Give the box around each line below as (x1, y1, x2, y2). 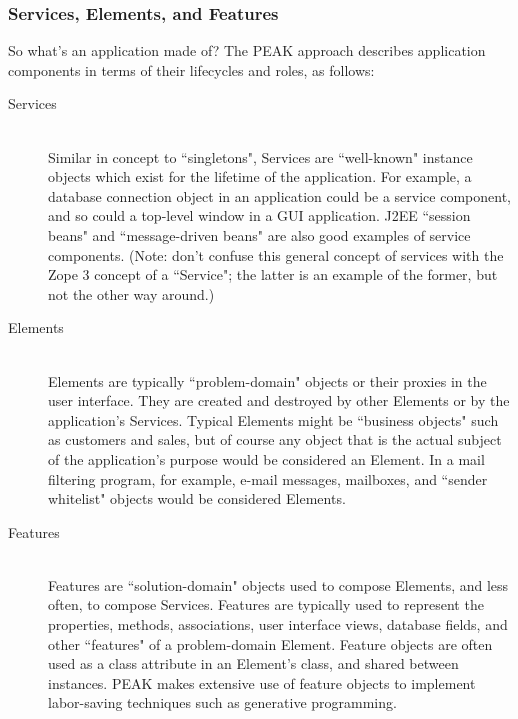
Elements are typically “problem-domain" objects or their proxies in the (48, 370, 487, 391)
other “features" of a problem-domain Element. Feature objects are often (48, 633, 493, 654)
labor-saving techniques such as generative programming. (48, 692, 397, 713)
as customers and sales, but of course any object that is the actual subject (48, 429, 502, 450)
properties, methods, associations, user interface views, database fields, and (48, 614, 508, 635)
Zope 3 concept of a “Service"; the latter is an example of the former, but (48, 264, 498, 285)
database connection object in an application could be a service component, (48, 185, 511, 206)
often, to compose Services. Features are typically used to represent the (48, 594, 484, 615)
